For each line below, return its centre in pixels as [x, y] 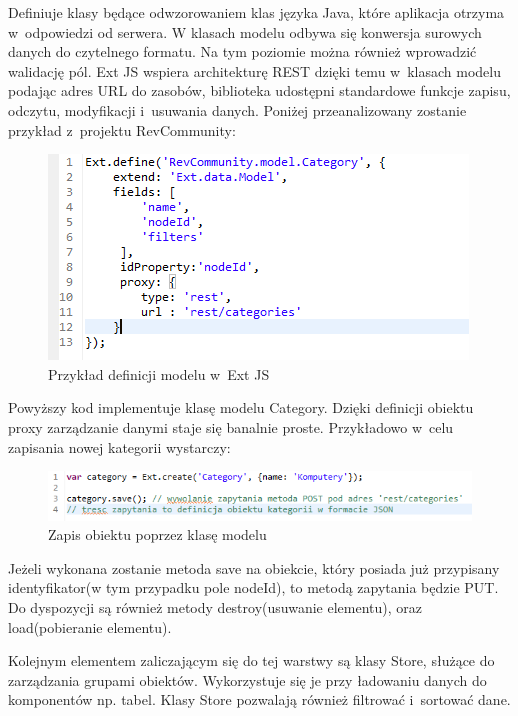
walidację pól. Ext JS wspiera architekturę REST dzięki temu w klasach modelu [254, 70]
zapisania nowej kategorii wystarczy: [119, 446]
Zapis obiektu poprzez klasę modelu [157, 534]
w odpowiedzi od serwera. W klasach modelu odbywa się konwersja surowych [245, 31]
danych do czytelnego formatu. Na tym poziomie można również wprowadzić [242, 51]
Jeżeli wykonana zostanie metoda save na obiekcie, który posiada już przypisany [254, 567]
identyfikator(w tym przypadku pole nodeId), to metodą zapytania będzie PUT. [253, 587]
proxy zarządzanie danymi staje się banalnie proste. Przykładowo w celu [231, 426]
